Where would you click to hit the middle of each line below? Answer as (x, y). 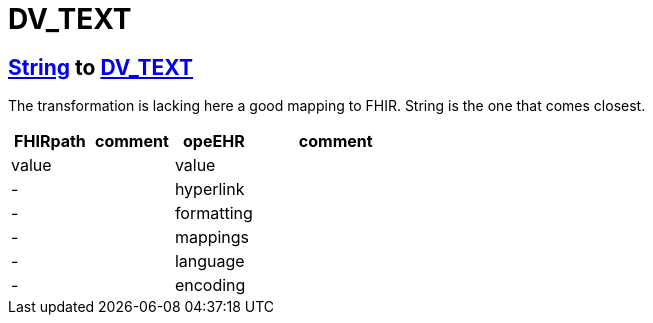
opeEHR (214, 141)
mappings (212, 237)
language (209, 261)
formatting (213, 213)
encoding (210, 285)
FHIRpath (50, 141)
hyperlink (209, 189)
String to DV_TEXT (101, 67)
